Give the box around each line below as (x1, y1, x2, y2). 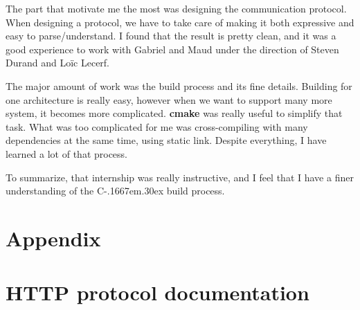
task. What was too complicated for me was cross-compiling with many (6, 119, 308, 134)
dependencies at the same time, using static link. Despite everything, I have (6, 133, 327, 147)
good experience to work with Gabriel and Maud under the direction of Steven (6, 42, 339, 56)
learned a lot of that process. (6, 146, 128, 161)
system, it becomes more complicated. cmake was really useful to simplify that (6, 106, 343, 120)
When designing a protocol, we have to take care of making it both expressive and (6, 15, 354, 29)
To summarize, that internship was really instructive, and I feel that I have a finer (6, 170, 354, 184)
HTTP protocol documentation (6, 278, 309, 307)
